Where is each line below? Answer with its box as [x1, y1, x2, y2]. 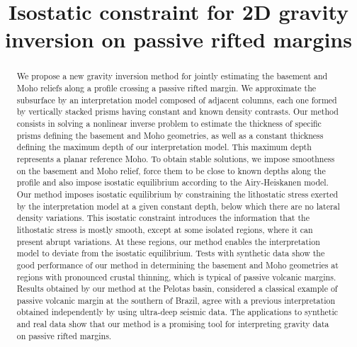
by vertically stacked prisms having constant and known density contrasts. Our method [16, 106, 339, 118]
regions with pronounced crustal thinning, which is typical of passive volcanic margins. [16, 271, 336, 283]
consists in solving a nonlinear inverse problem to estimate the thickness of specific [16, 117, 322, 129]
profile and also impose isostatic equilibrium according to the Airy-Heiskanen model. [16, 176, 329, 188]
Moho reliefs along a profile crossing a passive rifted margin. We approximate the [16, 82, 317, 94]
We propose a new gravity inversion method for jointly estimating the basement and [16, 70, 328, 82]
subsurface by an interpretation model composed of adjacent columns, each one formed [16, 93, 337, 106]
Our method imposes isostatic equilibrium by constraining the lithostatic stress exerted [16, 188, 339, 200]
